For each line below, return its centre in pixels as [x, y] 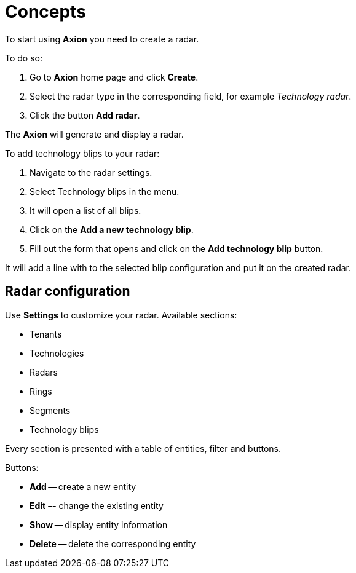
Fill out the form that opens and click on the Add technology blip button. [176, 248]
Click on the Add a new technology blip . [112, 229]
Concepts [45, 12]
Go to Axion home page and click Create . [114, 77]
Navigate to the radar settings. [91, 172]
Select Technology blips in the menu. [105, 191]
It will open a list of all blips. [85, 210]
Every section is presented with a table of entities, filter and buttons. [143, 448]
